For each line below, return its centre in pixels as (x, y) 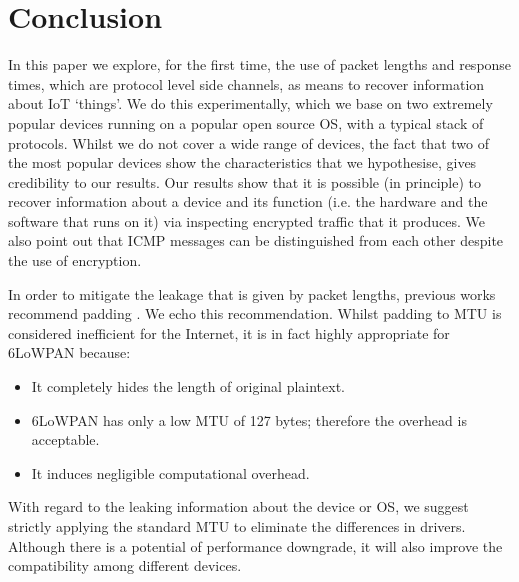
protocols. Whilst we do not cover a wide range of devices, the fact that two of (248, 142)
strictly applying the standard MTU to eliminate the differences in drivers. (237, 526)
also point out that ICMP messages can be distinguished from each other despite (256, 240)
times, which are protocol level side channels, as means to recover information (246, 83)
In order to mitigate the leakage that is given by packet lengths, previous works (252, 293)
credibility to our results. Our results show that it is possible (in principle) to (244, 181)
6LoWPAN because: (69, 352)
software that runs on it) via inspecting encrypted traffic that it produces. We (246, 220)
